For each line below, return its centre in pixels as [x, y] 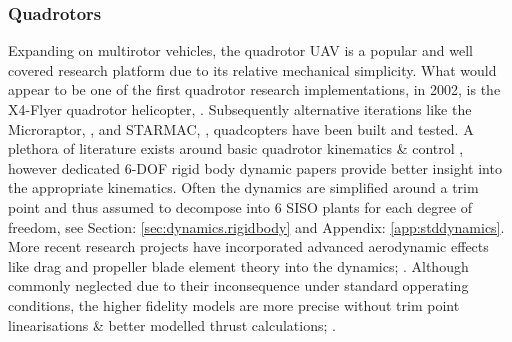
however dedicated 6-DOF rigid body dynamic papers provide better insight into [255, 167]
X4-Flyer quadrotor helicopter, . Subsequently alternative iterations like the [240, 109]
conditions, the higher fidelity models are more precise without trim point [234, 304]
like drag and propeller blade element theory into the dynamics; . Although [238, 265]
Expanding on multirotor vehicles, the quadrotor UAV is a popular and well [240, 50]
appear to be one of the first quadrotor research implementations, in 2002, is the [254, 89]
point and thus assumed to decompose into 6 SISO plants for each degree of [240, 206]
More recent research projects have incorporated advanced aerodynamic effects [248, 246]
